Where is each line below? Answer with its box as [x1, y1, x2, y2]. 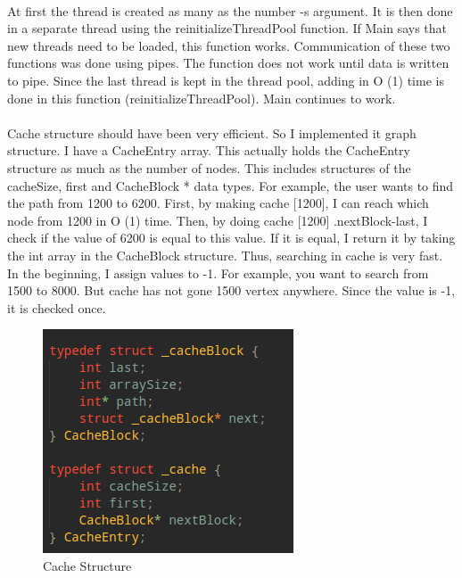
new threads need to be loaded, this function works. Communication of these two [7, 36, 450, 54]
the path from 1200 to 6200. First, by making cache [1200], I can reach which [7, 194, 429, 212]
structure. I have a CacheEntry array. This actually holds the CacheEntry [7, 141, 410, 160]
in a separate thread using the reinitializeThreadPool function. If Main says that [7, 19, 448, 37]
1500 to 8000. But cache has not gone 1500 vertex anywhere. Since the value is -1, [7, 281, 456, 300]
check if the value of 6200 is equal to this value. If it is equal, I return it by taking [7, 228, 456, 247]
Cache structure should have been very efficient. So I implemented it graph [7, 123, 417, 142]
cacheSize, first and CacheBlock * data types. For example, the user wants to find [7, 176, 454, 194]
